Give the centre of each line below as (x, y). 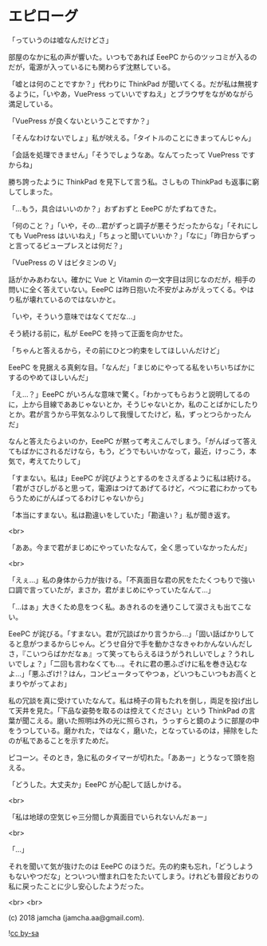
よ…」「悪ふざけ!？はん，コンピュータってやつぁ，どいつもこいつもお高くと (133, 673)
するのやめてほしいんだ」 (50, 377)
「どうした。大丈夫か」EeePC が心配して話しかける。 (97, 784)
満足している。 (33, 104)
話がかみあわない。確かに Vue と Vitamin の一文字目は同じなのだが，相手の (132, 279)
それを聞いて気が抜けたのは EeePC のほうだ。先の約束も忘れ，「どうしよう (131, 866)
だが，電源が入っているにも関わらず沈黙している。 (92, 67)
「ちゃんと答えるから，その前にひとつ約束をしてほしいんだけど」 (116, 350)
